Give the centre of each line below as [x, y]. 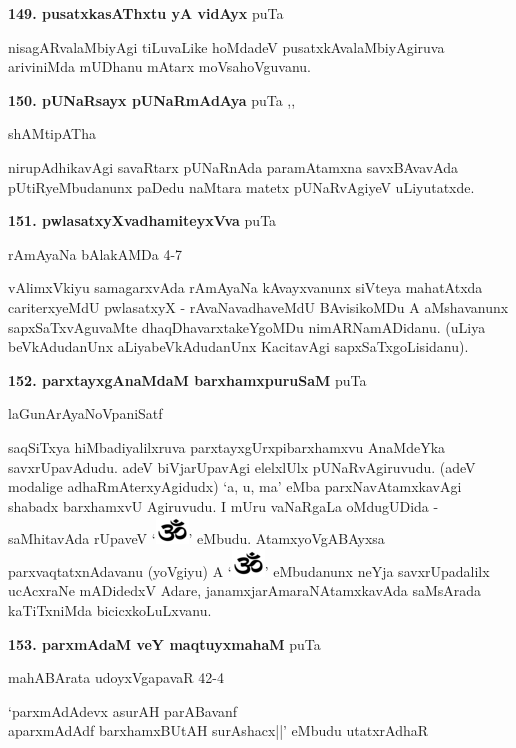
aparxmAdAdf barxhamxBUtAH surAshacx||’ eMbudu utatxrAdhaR [218, 730]
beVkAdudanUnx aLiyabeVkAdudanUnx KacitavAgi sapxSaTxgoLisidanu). [238, 346]
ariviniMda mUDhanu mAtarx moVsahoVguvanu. [159, 66]
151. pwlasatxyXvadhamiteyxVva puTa [142, 220]
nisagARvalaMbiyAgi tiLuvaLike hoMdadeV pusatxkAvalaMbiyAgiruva [226, 46]
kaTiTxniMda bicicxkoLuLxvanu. [110, 610]
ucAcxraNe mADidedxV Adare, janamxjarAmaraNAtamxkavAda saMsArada [245, 590]
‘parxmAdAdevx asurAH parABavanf [123, 710]
